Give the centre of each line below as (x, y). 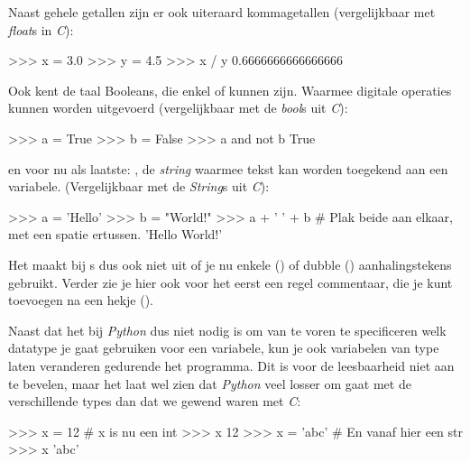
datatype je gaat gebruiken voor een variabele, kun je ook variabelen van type (224, 348)
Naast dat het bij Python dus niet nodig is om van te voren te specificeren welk (227, 330)
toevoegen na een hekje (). (81, 300)
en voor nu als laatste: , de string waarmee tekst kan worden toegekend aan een (228, 168)
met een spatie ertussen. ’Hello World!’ (115, 234)
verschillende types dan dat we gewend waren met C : (155, 401)
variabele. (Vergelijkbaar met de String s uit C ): (139, 186)
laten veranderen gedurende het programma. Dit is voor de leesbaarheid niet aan (231, 365)
